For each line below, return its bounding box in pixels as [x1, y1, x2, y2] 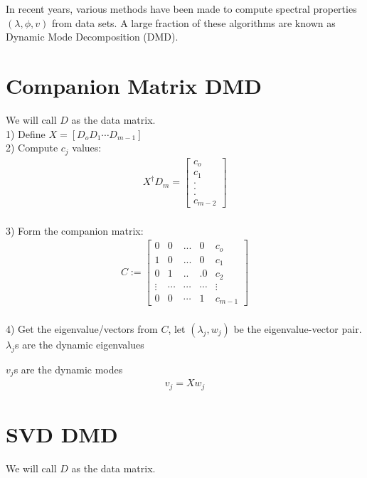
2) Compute [6, 140, 58, 155]
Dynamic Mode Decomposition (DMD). [6, 29, 179, 44]
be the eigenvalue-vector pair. [233, 321, 362, 336]
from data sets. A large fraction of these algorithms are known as [51, 15, 336, 30]
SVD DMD [6, 419, 118, 448]
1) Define [6, 126, 46, 141]
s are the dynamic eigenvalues [15, 336, 144, 351]
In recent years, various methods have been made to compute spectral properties [6, 1, 357, 16]
